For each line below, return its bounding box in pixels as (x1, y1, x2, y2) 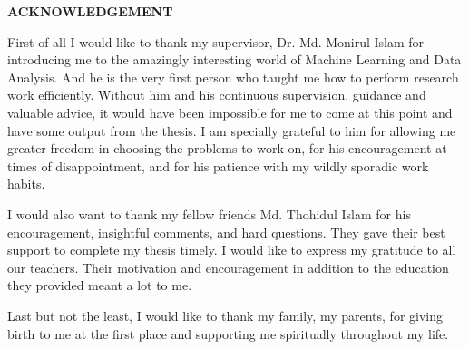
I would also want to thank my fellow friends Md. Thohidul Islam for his (7, 204, 411, 223)
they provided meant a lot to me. (7, 276, 192, 295)
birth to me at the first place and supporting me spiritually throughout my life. (7, 324, 449, 343)
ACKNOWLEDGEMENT (7, 2, 173, 20)
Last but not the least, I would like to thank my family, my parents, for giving (7, 305, 444, 325)
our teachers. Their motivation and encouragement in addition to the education (7, 257, 449, 276)
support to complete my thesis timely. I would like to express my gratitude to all (7, 240, 456, 259)
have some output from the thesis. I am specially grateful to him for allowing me (7, 121, 456, 140)
